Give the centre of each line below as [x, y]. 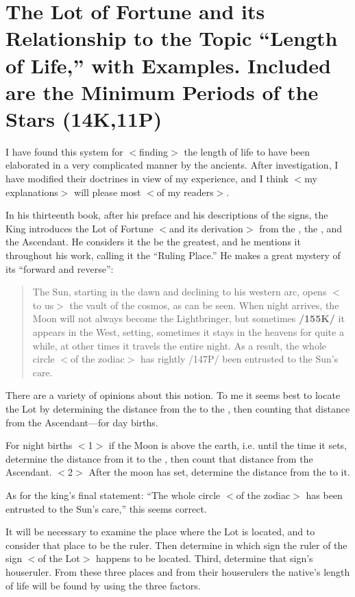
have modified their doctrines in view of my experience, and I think [147, 179]
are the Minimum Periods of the [162, 92]
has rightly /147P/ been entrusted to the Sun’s [239, 359]
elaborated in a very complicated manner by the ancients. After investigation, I [172, 165]
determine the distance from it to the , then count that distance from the [159, 458]
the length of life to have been [247, 151]
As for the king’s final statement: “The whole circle [113, 495]
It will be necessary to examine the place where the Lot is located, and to [160, 532]
